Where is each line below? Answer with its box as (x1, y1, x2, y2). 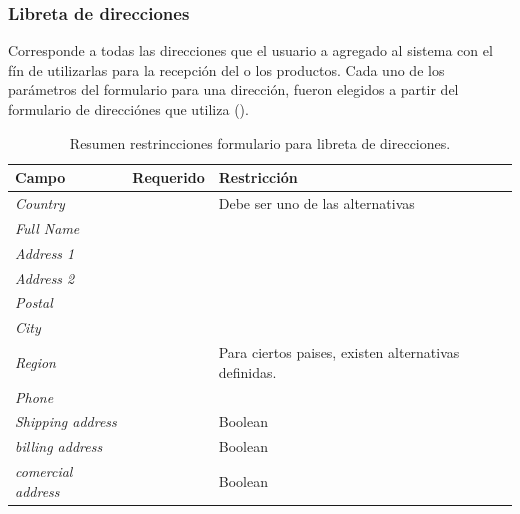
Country (15, 193, 65, 214)
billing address (15, 436, 103, 457)
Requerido (132, 167, 205, 188)
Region (15, 351, 56, 372)
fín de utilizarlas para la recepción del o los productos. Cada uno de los (8, 59, 445, 80)
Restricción (218, 167, 298, 188)
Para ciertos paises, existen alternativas (218, 342, 460, 363)
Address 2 (15, 267, 75, 288)
